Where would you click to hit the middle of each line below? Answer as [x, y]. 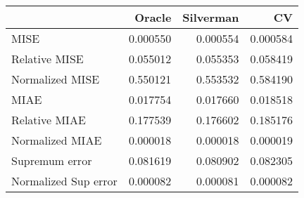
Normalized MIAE [57, 140]
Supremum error [52, 160]
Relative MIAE [49, 120]
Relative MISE [47, 59]
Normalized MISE [56, 79]
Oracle [153, 17]
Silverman [211, 17]
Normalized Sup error [64, 181]
